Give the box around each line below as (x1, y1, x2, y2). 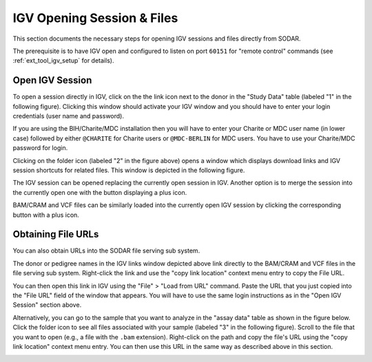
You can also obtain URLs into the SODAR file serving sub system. (12, 246, 200, 255)
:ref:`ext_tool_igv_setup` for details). (12, 56, 114, 65)
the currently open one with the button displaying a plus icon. (12, 188, 187, 196)
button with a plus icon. (12, 211, 79, 219)
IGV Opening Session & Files (12, 10, 178, 25)
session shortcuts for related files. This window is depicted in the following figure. (12, 166, 245, 174)
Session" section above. (12, 301, 82, 309)
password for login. (12, 144, 68, 152)
